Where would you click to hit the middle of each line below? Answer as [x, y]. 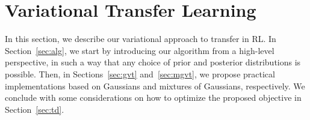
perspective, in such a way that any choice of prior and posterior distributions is [153, 62]
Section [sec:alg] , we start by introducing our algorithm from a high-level [140, 50]
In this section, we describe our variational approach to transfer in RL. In [141, 39]
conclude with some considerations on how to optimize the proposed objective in [153, 97]
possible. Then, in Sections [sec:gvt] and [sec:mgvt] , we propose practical [140, 73]
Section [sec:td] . [35, 109]
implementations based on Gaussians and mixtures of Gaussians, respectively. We [155, 85]
